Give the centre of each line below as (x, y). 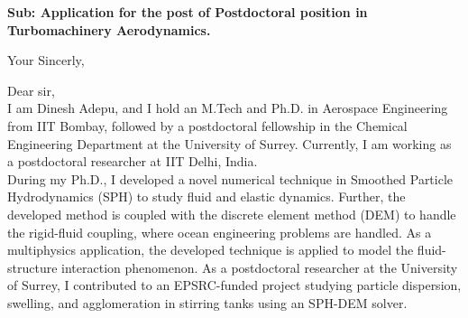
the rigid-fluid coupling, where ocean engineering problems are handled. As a (220, 232)
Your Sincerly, (46, 60)
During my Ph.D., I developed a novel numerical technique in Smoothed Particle (230, 178)
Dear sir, (31, 90)
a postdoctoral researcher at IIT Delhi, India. (133, 161)
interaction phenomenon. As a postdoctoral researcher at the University (260, 267)
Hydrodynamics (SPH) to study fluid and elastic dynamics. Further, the (206, 196)
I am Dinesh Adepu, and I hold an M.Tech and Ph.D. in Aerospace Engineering (228, 108)
